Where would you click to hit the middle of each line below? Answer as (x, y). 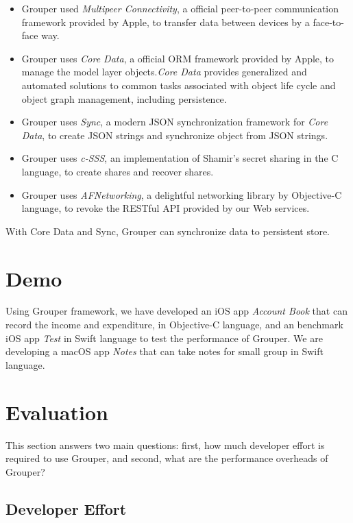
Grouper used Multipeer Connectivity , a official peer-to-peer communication (180, 8)
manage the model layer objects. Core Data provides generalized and (164, 72)
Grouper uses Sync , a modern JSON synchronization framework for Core (175, 122)
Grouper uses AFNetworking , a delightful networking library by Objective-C (182, 194)
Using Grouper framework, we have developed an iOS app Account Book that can (176, 311)
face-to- (328, 22)
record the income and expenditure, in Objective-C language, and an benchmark (174, 325)
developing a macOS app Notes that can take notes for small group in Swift (165, 351)
